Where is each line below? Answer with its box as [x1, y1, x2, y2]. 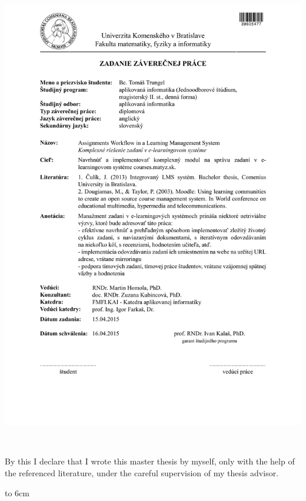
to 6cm [5, 486, 29, 499]
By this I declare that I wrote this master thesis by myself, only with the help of [5, 455, 295, 467]
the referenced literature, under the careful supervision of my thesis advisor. [5, 466, 279, 479]
